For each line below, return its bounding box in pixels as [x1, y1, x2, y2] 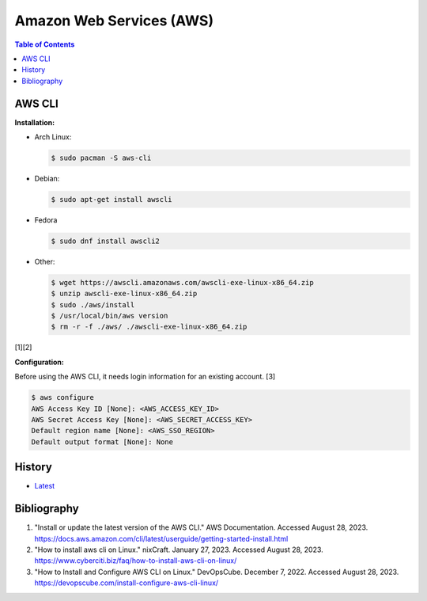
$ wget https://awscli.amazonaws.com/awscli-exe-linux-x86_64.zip [51, 278, 314, 287]
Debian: [34, 173, 60, 183]
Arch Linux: [34, 132, 72, 142]
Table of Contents [14, 40, 75, 49]
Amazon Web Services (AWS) [14, 12, 213, 29]
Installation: [14, 117, 55, 127]
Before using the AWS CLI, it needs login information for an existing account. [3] [14, 372, 276, 382]
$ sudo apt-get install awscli [51, 195, 173, 204]
